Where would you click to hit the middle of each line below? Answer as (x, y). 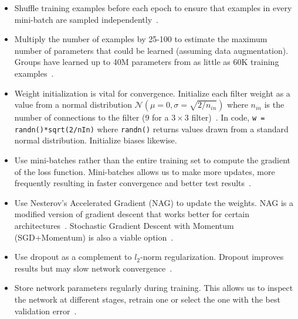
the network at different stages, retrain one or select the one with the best (147, 299)
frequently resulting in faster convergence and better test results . (133, 183)
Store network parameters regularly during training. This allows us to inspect (154, 288)
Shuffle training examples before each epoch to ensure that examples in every (153, 8)
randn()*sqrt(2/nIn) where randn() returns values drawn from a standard (151, 128)
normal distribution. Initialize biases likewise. (96, 140)
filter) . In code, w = (228, 117)
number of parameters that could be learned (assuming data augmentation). (151, 50)
